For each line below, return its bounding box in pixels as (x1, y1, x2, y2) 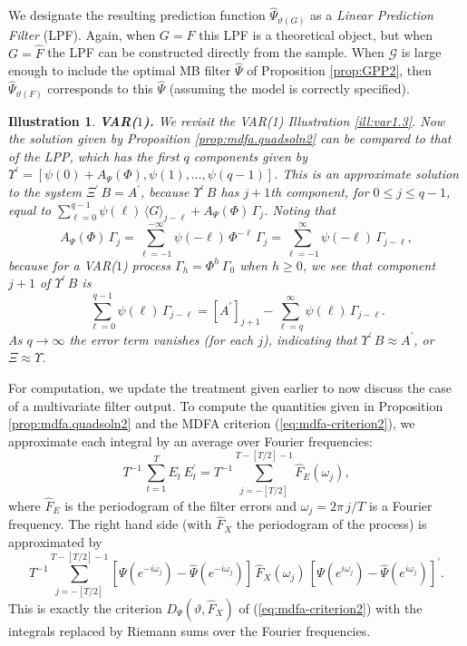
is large (401, 43, 442, 62)
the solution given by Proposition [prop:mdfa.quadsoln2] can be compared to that (8, 129, 452, 148)
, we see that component (302, 255, 436, 274)
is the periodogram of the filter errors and (64, 495, 297, 514)
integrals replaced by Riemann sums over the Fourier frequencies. (8, 621, 371, 640)
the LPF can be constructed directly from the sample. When (47, 43, 384, 62)
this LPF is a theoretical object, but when (199, 24, 433, 44)
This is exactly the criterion (8, 598, 162, 617)
